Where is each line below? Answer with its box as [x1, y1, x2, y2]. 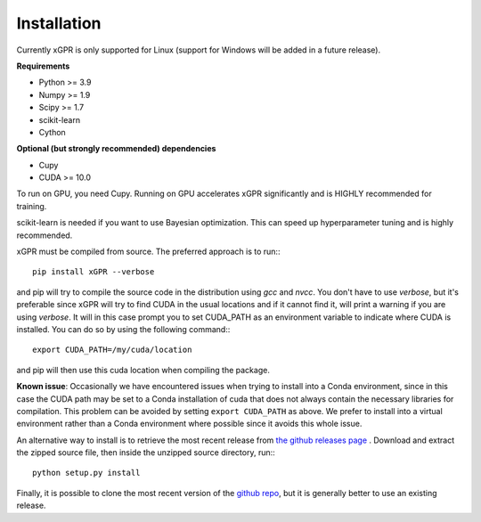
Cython [38, 126, 66, 137]
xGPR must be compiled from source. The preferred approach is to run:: [16, 246, 281, 257]
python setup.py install [32, 468, 141, 478]
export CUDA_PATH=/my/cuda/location [32, 345, 192, 355]
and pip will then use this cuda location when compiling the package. [16, 364, 271, 375]
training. [16, 200, 47, 211]
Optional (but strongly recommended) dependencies [16, 143, 216, 154]
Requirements [16, 61, 70, 71]
